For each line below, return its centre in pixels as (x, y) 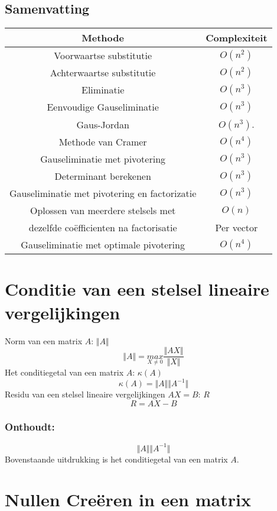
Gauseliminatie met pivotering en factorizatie (103, 193)
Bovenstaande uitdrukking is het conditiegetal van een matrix (116, 459)
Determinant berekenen (103, 176)
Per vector (237, 228)
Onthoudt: (30, 426)
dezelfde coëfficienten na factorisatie (103, 228)
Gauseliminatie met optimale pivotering (103, 245)
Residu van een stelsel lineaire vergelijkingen (85, 394)
